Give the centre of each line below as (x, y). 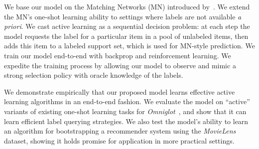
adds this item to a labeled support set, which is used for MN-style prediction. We (129, 46)
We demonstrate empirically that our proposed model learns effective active (120, 91)
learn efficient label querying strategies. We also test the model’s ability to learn (126, 121)
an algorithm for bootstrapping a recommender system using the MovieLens (120, 131)
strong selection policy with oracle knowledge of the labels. (94, 75)
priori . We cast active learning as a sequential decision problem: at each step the (127, 26)
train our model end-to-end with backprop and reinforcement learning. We (118, 55)
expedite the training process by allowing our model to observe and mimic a (120, 65)
